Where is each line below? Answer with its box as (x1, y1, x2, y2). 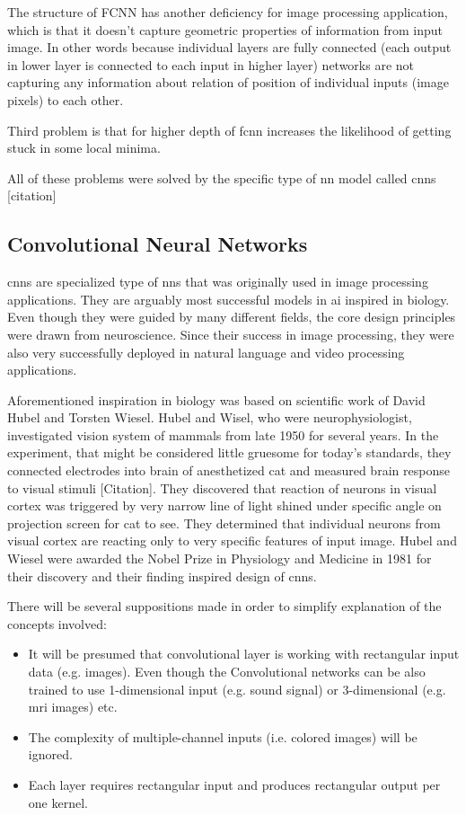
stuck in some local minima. (7, 138, 161, 157)
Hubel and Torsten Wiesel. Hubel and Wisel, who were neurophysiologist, (7, 408, 412, 427)
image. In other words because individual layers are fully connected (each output (7, 38, 452, 57)
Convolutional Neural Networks (7, 230, 308, 258)
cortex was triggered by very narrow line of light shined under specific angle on (7, 496, 442, 515)
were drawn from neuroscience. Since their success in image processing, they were (7, 324, 454, 343)
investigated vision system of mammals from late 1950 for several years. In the (7, 425, 439, 444)
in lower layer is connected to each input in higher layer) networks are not (7, 55, 415, 74)
